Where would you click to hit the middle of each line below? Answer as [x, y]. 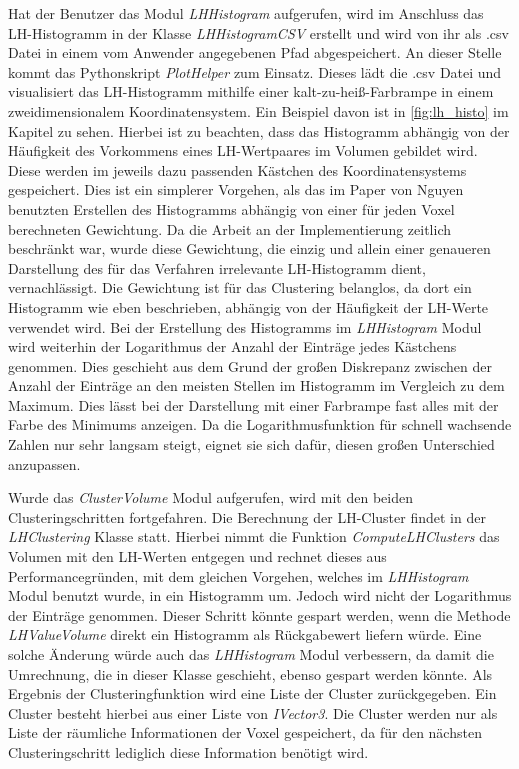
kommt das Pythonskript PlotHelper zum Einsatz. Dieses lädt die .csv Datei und [255, 71]
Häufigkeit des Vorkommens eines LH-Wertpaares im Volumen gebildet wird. [243, 150]
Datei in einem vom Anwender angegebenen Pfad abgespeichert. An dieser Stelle [255, 52]
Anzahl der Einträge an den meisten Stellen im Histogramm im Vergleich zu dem [256, 385]
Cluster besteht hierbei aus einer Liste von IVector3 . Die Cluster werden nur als [253, 712]
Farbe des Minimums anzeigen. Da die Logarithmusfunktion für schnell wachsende [260, 424]
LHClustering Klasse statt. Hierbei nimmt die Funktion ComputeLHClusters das [254, 536]
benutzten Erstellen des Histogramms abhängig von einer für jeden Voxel [231, 208]
